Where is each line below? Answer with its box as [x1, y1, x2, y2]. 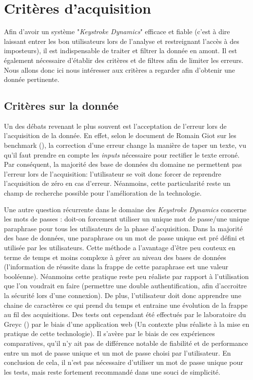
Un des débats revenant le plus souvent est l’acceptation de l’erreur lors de [4, 120, 227, 131]
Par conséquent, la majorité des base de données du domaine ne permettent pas [4, 159, 242, 169]
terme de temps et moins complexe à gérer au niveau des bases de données [4, 252, 226, 262]
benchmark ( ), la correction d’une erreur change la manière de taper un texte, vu [4, 140, 246, 150]
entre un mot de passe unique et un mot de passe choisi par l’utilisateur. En [4, 347, 231, 358]
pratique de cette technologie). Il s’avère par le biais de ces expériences [4, 328, 215, 339]
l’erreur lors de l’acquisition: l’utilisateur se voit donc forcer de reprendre [4, 168, 221, 179]
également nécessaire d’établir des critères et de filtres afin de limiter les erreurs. [4, 55, 244, 65]
